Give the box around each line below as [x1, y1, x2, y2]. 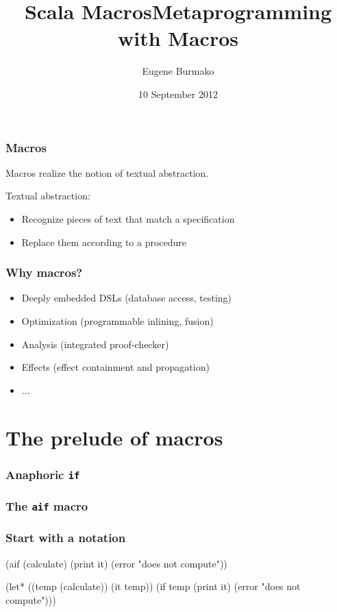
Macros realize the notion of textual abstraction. [5, 165, 209, 180]
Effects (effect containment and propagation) [21, 360, 210, 374]
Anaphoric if [5, 465, 80, 482]
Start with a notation [5, 529, 126, 546]
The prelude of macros [5, 423, 223, 451]
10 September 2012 [138, 86, 218, 101]
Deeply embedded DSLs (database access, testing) [21, 291, 232, 305]
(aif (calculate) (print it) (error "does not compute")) [5, 556, 227, 570]
